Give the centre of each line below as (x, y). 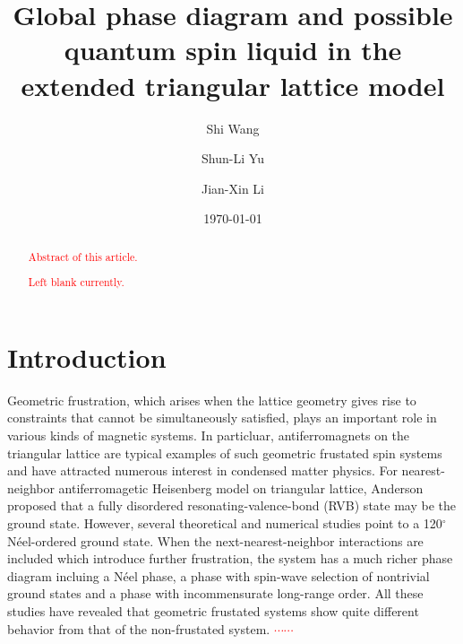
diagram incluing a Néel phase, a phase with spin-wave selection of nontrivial (219, 575)
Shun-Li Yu (233, 158)
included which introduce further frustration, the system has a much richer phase (230, 558)
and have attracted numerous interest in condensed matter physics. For (202, 470)
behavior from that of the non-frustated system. (139, 628)
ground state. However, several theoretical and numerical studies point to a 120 (225, 522)
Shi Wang (233, 128)
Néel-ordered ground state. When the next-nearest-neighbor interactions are (215, 540)
